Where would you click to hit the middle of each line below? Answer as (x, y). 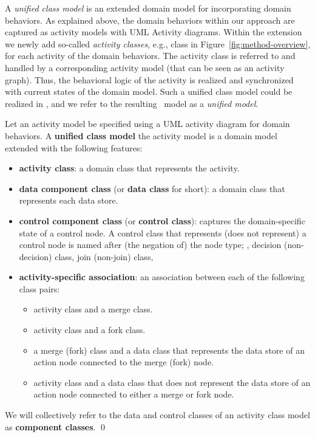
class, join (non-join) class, (104, 256)
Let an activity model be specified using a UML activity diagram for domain (147, 124)
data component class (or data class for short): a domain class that (152, 188)
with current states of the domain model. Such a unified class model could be (149, 91)
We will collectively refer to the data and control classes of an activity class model (157, 415)
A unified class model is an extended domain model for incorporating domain (148, 8)
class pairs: (39, 288)
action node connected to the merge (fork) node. (124, 362)
